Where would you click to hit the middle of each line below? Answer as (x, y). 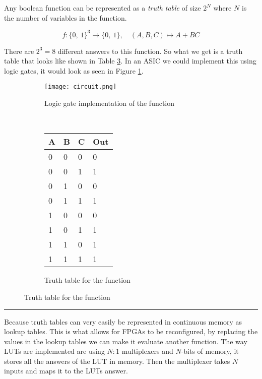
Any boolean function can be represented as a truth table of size (103, 8)
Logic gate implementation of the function (110, 103)
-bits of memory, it (210, 351)
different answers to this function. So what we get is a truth (150, 51)
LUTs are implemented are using (54, 351)
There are (19, 51)
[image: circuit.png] (81, 87)
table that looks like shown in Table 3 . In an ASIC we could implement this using (130, 61)
